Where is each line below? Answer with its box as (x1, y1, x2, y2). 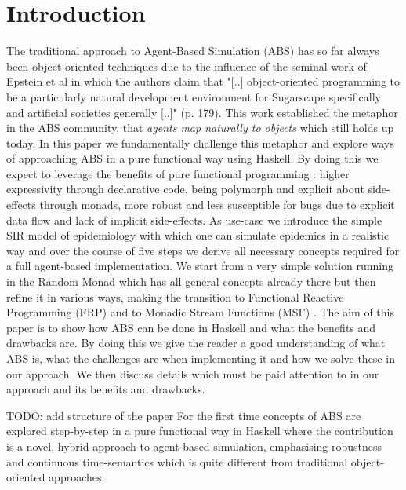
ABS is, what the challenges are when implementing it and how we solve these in (6, 350, 395, 366)
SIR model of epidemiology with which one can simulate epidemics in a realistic (6, 227, 390, 243)
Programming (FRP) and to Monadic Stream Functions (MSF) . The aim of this (6, 304, 394, 320)
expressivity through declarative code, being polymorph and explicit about (6, 181, 364, 197)
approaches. (49, 469, 105, 485)
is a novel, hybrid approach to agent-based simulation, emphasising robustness (6, 437, 382, 454)
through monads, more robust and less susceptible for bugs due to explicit (39, 196, 395, 213)
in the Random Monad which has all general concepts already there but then (6, 273, 376, 290)
